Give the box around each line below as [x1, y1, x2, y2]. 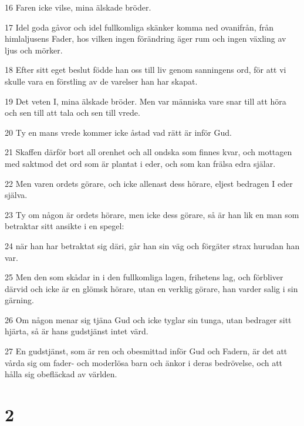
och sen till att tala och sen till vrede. [5, 106, 140, 119]
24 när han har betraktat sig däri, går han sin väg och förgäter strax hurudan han [5, 239, 300, 251]
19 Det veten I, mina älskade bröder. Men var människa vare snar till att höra [5, 95, 286, 107]
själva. [5, 189, 28, 201]
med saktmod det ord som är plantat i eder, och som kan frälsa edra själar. [5, 157, 276, 169]
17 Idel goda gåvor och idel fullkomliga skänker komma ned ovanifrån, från [5, 21, 273, 33]
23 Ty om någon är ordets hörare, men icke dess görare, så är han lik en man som [5, 208, 299, 220]
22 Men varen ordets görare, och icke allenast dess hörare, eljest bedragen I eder [5, 177, 293, 189]
